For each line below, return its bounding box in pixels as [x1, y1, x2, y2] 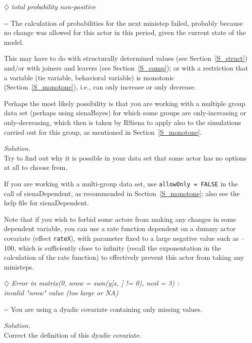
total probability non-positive [11, 1, 96, 11]
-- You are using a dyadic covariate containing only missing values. [4, 304, 202, 314]
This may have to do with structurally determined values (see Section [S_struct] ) [4, 53, 248, 63]
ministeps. [4, 261, 34, 271]
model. [4, 36, 24, 47]
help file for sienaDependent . [4, 198, 89, 208]
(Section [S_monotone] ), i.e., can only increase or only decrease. [4, 82, 197, 92]
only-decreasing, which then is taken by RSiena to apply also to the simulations [4, 117, 241, 127]
